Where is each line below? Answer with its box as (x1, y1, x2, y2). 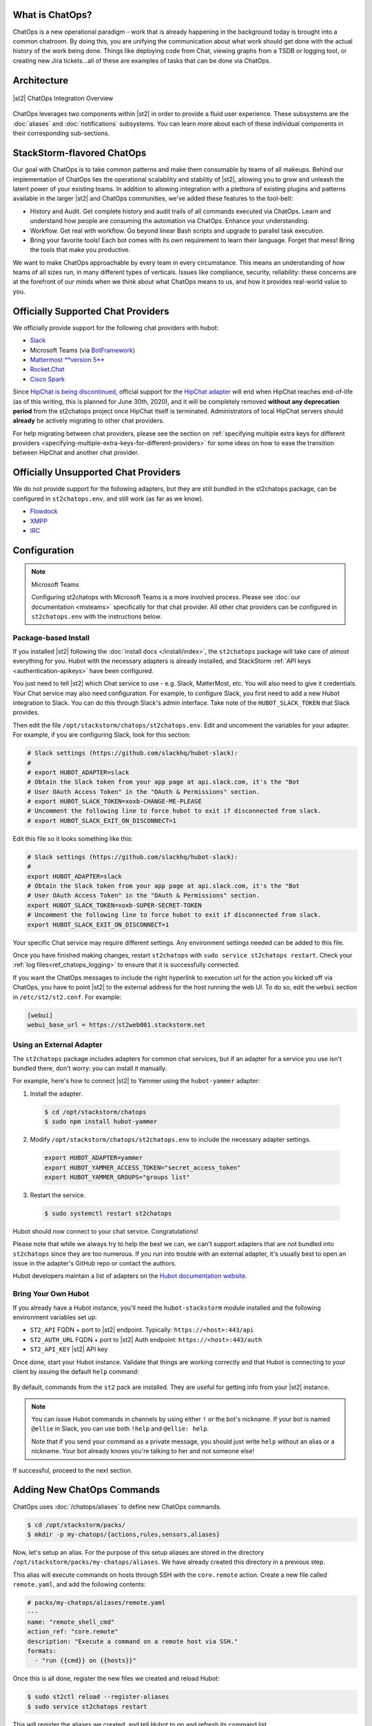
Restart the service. (30, 1191, 86, 1199)
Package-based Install (12, 632, 90, 642)
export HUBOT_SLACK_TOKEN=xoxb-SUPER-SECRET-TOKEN (27, 901, 203, 909)
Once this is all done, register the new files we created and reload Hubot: (12, 1674, 220, 1683)
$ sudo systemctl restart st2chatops (44, 1209, 172, 1217)
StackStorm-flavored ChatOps (12, 147, 147, 159)
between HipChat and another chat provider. (12, 449, 139, 457)
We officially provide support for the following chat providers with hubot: (12, 323, 219, 331)
